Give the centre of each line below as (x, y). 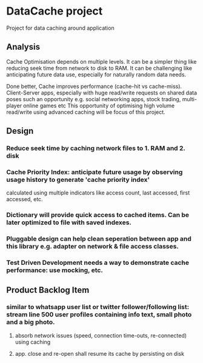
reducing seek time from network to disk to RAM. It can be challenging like (99, 68)
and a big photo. (31, 322)
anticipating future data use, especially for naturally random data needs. (96, 75)
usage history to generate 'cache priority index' (78, 179)
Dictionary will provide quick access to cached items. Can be (98, 215)
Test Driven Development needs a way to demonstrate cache (98, 263)
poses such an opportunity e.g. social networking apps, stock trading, (94, 99)
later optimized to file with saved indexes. (69, 222)
